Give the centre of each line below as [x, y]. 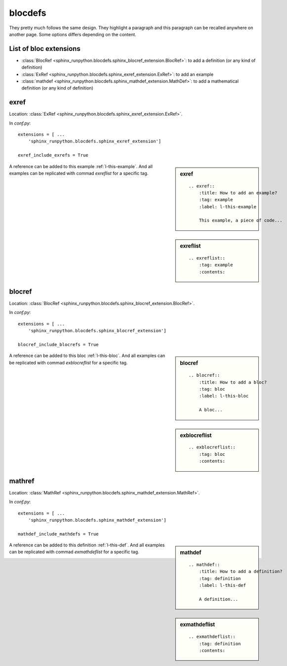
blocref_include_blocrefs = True [58, 344]
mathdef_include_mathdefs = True [58, 534]
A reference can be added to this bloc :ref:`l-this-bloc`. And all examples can [87, 355]
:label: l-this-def [223, 585]
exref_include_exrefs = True [53, 155]
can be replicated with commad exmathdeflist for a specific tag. [74, 552]
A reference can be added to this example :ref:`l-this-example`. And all [81, 166]
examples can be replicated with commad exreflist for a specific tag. [79, 174]
